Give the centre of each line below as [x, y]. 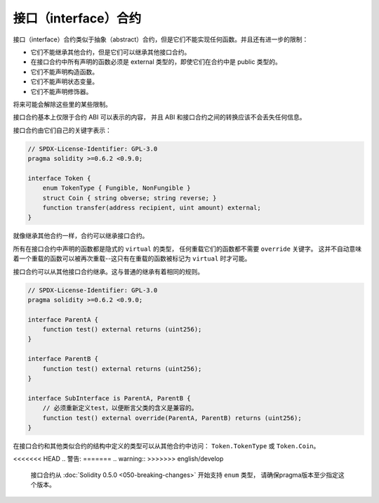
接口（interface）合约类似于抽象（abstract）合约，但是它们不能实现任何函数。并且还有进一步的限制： [161, 39]
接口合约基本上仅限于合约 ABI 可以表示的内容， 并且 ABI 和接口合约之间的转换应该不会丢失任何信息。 [159, 117]
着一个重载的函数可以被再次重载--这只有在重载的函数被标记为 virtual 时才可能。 [132, 259]
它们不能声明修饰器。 [61, 91]
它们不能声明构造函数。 [64, 72]
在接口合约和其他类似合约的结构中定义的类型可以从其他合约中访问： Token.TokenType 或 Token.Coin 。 [166, 445]
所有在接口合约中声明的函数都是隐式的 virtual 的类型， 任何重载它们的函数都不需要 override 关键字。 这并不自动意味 [187, 249]
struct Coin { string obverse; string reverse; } [129, 198]
